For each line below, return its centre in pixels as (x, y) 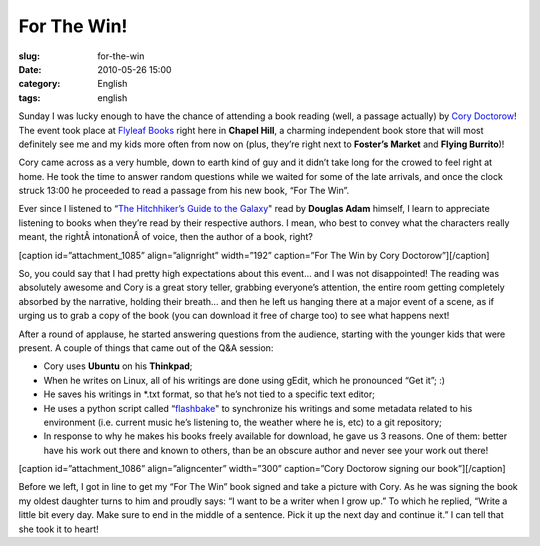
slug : (29, 56)
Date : (30, 69)
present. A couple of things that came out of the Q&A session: (146, 347)
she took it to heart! (58, 529)
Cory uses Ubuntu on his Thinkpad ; (118, 366)
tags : (29, 97)
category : (39, 84)
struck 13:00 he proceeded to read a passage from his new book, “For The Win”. (184, 191)
